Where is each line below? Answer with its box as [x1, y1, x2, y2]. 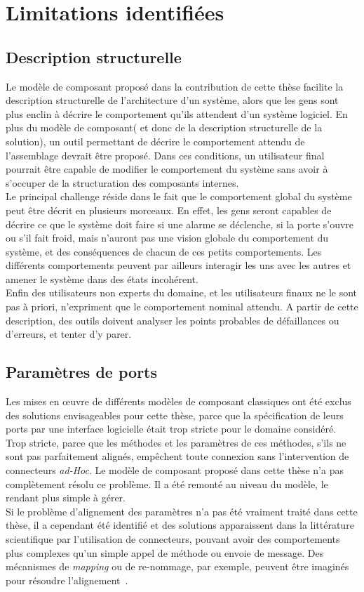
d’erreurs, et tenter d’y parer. [6, 327, 132, 341]
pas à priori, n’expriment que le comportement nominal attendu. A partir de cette [6, 299, 358, 314]
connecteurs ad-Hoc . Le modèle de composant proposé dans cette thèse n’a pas [6, 463, 344, 478]
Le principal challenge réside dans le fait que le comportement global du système [6, 189, 352, 204]
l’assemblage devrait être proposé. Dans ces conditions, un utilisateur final [6, 147, 325, 162]
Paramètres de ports [6, 361, 158, 383]
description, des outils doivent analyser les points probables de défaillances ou [6, 313, 339, 327]
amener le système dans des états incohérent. [6, 271, 198, 286]
